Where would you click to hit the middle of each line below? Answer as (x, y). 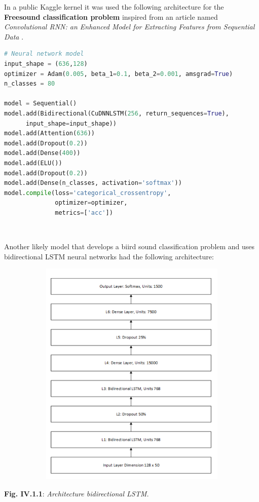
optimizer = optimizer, (91, 203)
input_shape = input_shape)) (71, 123)
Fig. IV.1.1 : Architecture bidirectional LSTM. (77, 493)
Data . (14, 36)
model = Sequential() (41, 104)
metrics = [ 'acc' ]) (84, 213)
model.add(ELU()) (33, 163)
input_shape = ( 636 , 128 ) (46, 64)
